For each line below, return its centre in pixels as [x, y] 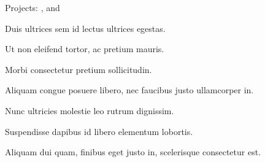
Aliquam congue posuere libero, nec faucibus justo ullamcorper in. [129, 90]
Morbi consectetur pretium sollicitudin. [79, 69]
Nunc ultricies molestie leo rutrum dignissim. [90, 110]
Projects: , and [33, 7]
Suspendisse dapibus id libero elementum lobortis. [99, 131]
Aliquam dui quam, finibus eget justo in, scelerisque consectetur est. [133, 152]
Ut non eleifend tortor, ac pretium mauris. [85, 49]
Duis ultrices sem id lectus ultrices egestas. [85, 28]
